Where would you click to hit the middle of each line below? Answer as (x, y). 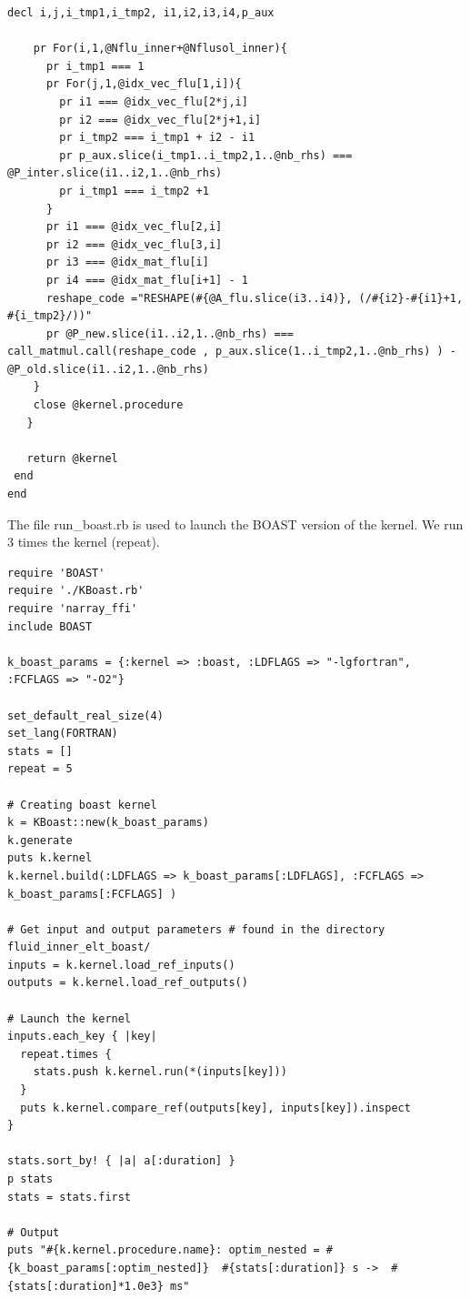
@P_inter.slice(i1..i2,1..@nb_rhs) (115, 173)
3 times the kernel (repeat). (84, 542)
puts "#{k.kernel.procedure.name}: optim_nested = (164, 1250)
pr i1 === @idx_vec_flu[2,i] (134, 227)
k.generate (40, 840)
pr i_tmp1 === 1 (95, 66)
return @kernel (72, 458)
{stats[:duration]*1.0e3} (85, 1286)
